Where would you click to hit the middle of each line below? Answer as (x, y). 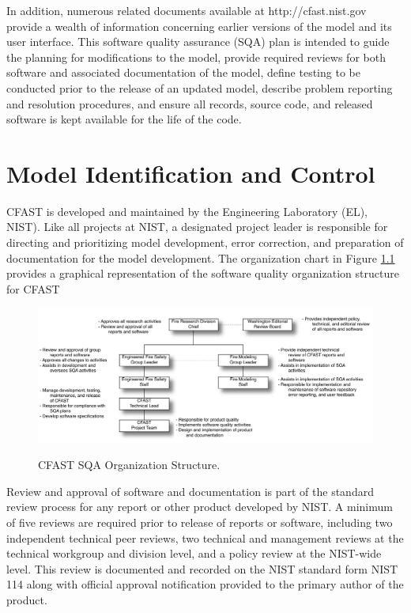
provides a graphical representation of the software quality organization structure (203, 273)
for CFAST (33, 288)
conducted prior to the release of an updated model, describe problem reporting (200, 87)
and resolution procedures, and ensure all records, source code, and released (190, 103)
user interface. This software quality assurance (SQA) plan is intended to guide (198, 42)
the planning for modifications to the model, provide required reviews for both (196, 57)
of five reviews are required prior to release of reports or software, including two (200, 522)
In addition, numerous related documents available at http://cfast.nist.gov (187, 10)
